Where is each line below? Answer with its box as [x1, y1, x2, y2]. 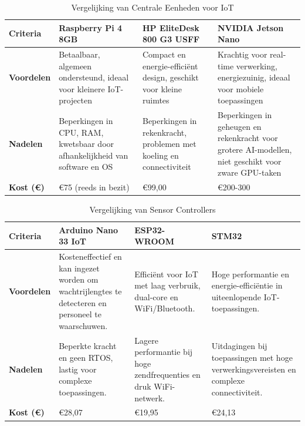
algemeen [59, 59, 92, 72]
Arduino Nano [59, 223, 118, 236]
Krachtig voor [217, 48, 267, 61]
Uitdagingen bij [211, 340, 267, 352]
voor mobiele [217, 82, 264, 95]
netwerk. [134, 391, 165, 404]
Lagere [134, 334, 158, 346]
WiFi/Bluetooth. [134, 302, 195, 314]
